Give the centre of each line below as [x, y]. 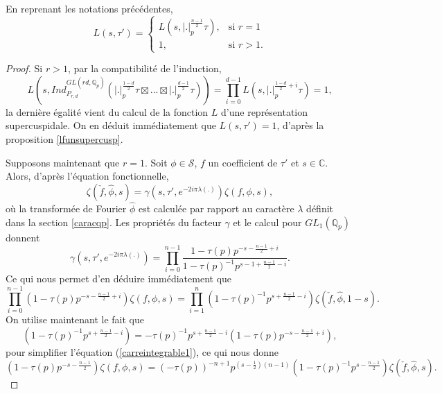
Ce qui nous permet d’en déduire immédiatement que [119, 279]
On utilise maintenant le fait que [75, 319]
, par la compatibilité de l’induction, [144, 68]
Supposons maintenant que [63, 162]
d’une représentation [265, 111]
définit [320, 208]
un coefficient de [243, 162]
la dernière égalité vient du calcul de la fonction [107, 111]
